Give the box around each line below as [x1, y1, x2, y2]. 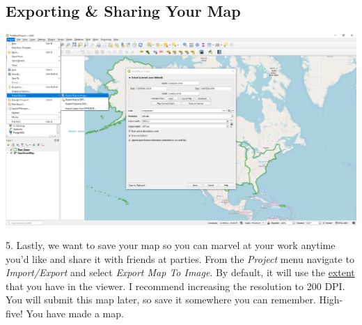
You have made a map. [26, 305, 124, 320]
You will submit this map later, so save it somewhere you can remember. [6, 292, 316, 307]
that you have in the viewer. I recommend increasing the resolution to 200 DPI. [6, 278, 345, 293]
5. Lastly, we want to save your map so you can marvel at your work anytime [6, 237, 336, 252]
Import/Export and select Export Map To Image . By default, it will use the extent [6, 265, 355, 280]
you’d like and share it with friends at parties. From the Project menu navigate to [6, 251, 354, 266]
